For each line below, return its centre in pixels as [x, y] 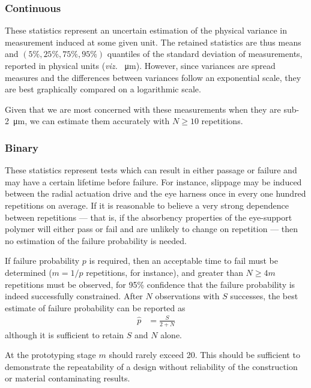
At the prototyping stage [50, 355]
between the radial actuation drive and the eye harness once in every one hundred [155, 193]
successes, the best [264, 296]
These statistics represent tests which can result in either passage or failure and [151, 170]
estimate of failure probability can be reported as [95, 307]
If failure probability [42, 261]
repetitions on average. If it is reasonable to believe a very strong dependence [147, 205]
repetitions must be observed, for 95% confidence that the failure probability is [150, 284]
